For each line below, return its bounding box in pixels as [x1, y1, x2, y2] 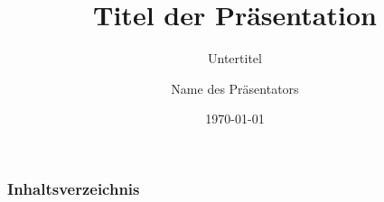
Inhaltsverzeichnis [7, 177, 140, 199]
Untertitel [208, 49, 262, 68]
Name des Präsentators [171, 78, 299, 97]
